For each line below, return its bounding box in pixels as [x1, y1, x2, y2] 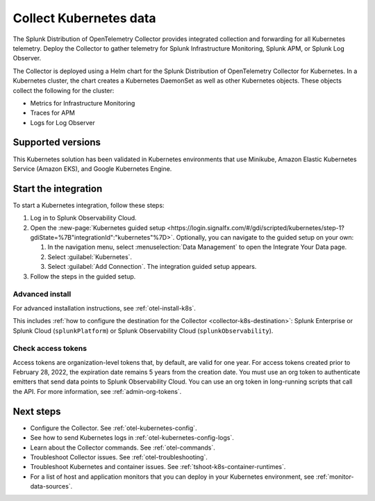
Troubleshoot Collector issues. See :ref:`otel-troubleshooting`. [30, 452, 208, 461]
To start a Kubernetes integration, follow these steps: [12, 201, 165, 209]
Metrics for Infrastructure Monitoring [30, 99, 135, 107]
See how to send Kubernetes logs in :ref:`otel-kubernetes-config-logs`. [30, 434, 234, 442]
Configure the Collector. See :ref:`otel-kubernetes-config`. [30, 424, 197, 432]
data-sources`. [30, 482, 73, 491]
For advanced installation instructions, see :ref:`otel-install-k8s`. [12, 304, 196, 312]
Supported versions [12, 136, 101, 149]
